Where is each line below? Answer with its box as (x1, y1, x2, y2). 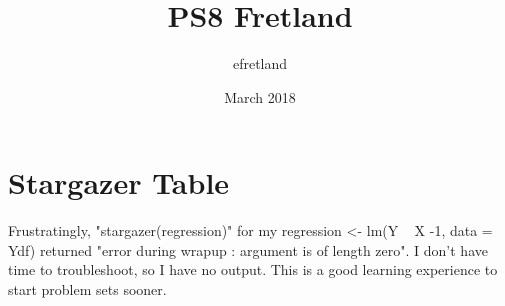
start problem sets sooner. (8, 279, 167, 300)
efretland (232, 53, 288, 74)
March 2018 (224, 86, 296, 107)
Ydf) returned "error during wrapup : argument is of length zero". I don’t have (8, 239, 488, 260)
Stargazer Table (8, 162, 230, 203)
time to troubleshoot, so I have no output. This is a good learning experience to (8, 259, 498, 280)
